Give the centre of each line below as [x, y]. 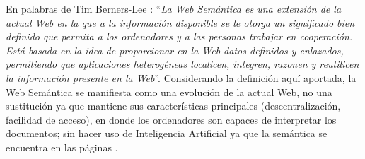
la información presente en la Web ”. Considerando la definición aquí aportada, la [181, 77]
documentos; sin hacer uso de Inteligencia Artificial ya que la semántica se [167, 133]
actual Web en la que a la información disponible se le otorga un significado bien [180, 22]
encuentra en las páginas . [62, 147]
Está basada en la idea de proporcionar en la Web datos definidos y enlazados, [175, 50]
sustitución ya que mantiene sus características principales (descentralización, [173, 106]
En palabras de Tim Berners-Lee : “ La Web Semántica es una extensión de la [174, 8]
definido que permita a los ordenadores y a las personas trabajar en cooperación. [179, 36]
